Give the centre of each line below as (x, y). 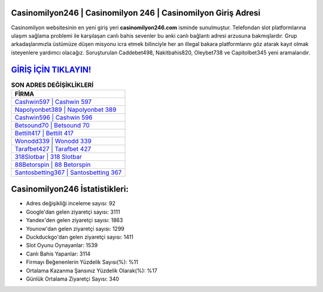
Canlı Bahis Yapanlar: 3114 (58, 254)
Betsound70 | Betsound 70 (52, 125)
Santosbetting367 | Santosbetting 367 (68, 172)
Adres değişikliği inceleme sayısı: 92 (71, 203)
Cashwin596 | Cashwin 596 (54, 117)
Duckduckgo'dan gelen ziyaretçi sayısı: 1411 (80, 237)
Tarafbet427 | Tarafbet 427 (53, 148)
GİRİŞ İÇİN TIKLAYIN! (51, 70)
